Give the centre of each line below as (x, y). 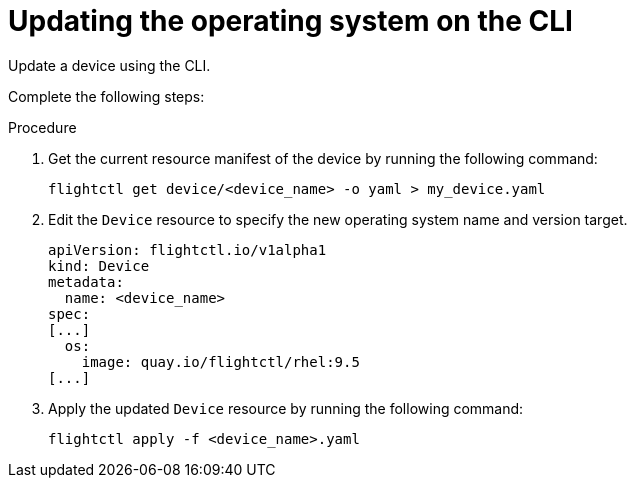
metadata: (86, 281)
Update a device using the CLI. (109, 65)
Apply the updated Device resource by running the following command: (286, 408)
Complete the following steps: (106, 96)
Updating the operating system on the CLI (290, 21)
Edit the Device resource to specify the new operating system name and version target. (338, 219)
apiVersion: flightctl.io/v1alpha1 (187, 249)
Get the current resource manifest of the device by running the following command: (323, 158)
